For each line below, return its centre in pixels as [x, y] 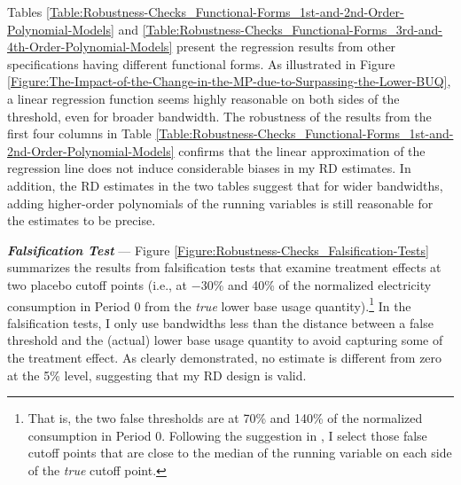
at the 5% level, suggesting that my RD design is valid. [157, 375]
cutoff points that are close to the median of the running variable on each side [240, 453]
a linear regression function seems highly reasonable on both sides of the [203, 98]
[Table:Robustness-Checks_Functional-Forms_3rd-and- [293, 29]
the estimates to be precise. [82, 220]
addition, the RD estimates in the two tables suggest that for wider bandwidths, [225, 185]
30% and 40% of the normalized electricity [316, 284]
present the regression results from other [286, 47]
